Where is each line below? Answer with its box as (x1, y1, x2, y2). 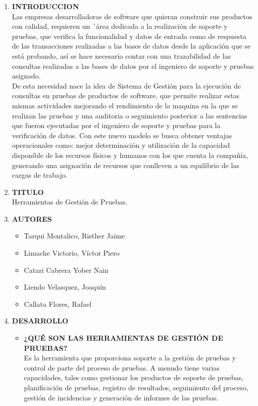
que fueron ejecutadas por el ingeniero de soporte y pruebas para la (12, 120, 221, 131)
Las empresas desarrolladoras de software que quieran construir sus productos (12, 11, 252, 21)
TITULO (12, 186, 44, 197)
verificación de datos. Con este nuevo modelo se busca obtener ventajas (12, 130, 232, 140)
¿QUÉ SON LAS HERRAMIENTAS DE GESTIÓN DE (24, 333, 223, 343)
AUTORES (12, 213, 52, 224)
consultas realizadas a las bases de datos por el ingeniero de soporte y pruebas (12, 60, 254, 71)
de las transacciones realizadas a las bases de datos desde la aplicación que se (12, 40, 251, 51)
